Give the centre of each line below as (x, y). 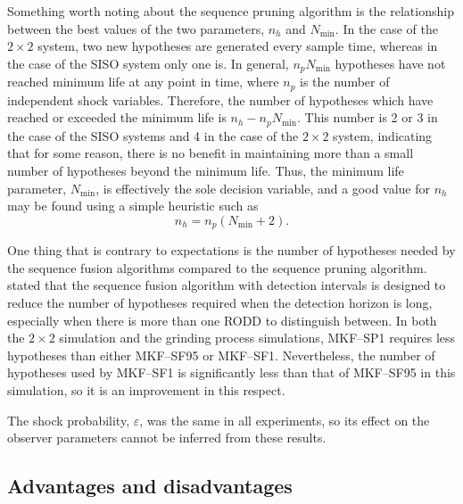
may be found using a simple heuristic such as (133, 206)
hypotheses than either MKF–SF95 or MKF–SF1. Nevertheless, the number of (221, 355)
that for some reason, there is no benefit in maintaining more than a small (211, 153)
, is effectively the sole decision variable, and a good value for (263, 188)
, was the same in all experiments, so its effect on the (285, 420)
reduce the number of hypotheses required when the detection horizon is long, (220, 302)
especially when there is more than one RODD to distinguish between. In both (222, 320)
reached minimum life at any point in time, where (143, 82)
